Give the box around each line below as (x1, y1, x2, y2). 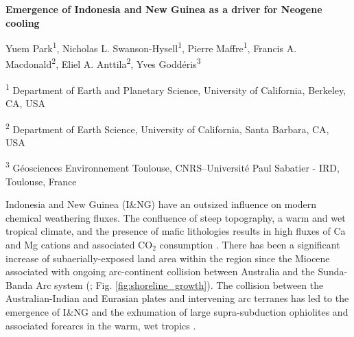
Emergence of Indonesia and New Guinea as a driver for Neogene (5, 2, 322, 16)
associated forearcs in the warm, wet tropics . (5, 318, 196, 332)
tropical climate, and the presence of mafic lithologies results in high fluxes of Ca (5, 224, 346, 238)
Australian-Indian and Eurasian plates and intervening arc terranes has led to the (5, 291, 349, 305)
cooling (5, 15, 40, 30)
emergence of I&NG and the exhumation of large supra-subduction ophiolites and (5, 304, 349, 318)
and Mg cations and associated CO (5, 237, 153, 251)
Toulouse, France (5, 174, 77, 188)
